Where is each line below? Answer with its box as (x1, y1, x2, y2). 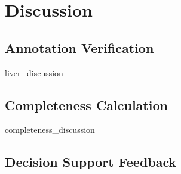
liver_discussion (5, 66, 63, 79)
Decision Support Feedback (5, 153, 177, 171)
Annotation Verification (5, 38, 154, 57)
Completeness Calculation (5, 95, 168, 114)
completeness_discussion (5, 123, 95, 136)
